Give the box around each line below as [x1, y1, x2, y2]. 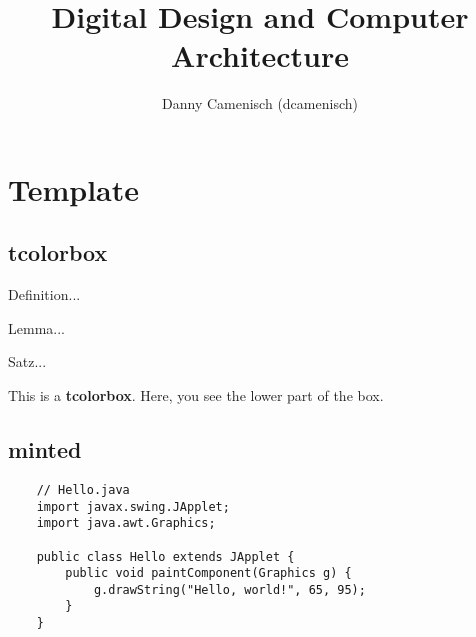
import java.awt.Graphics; [36, 516, 216, 531]
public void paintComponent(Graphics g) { [65, 566, 352, 581]
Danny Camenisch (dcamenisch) [162, 93, 358, 114]
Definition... [8, 284, 81, 305]
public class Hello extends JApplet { [36, 549, 295, 564]
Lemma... [8, 317, 65, 338]
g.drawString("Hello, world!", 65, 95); [93, 582, 366, 597]
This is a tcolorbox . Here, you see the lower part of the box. [8, 385, 384, 406]
